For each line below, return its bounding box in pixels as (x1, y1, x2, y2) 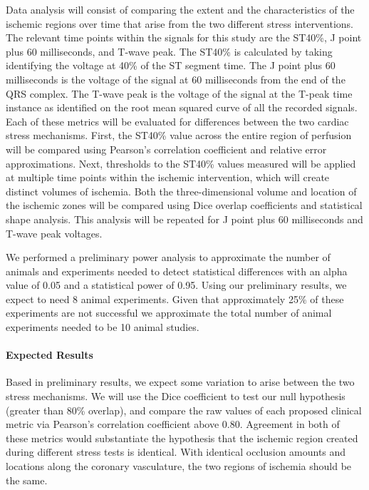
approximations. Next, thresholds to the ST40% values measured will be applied (6, 155, 356, 170)
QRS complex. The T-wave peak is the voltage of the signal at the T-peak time (6, 86, 353, 101)
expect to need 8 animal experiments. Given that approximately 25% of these (6, 291, 344, 306)
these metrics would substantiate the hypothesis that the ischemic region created (6, 430, 358, 445)
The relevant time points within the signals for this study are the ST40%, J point (6, 30, 362, 45)
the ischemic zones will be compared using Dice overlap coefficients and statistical (6, 198, 363, 213)
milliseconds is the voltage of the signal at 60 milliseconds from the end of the (6, 71, 345, 86)
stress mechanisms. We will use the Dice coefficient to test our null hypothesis (6, 389, 345, 404)
